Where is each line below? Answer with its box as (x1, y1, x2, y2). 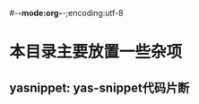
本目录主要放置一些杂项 (9, 42, 183, 62)
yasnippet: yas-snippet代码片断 (9, 80, 190, 95)
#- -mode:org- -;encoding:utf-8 (9, 8, 124, 18)
